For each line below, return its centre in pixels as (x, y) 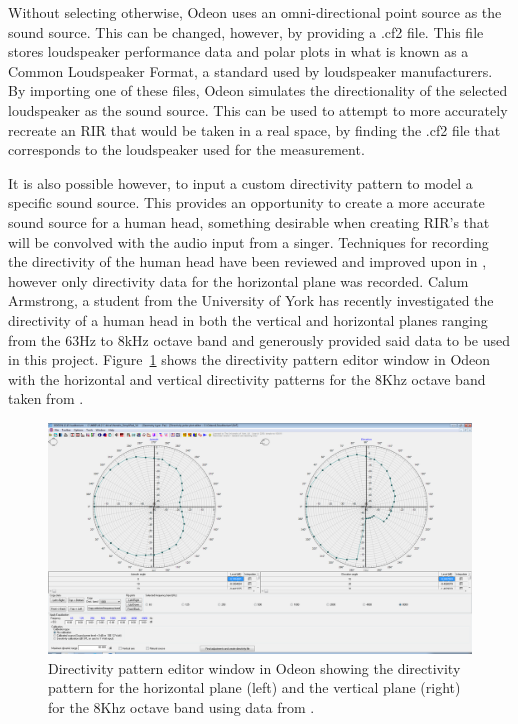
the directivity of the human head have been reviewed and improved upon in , (247, 261)
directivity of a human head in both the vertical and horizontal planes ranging (248, 319)
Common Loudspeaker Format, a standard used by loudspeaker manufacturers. (250, 70)
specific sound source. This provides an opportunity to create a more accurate (246, 202)
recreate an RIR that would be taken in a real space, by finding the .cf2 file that (254, 129)
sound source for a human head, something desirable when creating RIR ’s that (249, 221)
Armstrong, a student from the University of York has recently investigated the (251, 300)
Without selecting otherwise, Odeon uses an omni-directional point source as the (255, 12)
